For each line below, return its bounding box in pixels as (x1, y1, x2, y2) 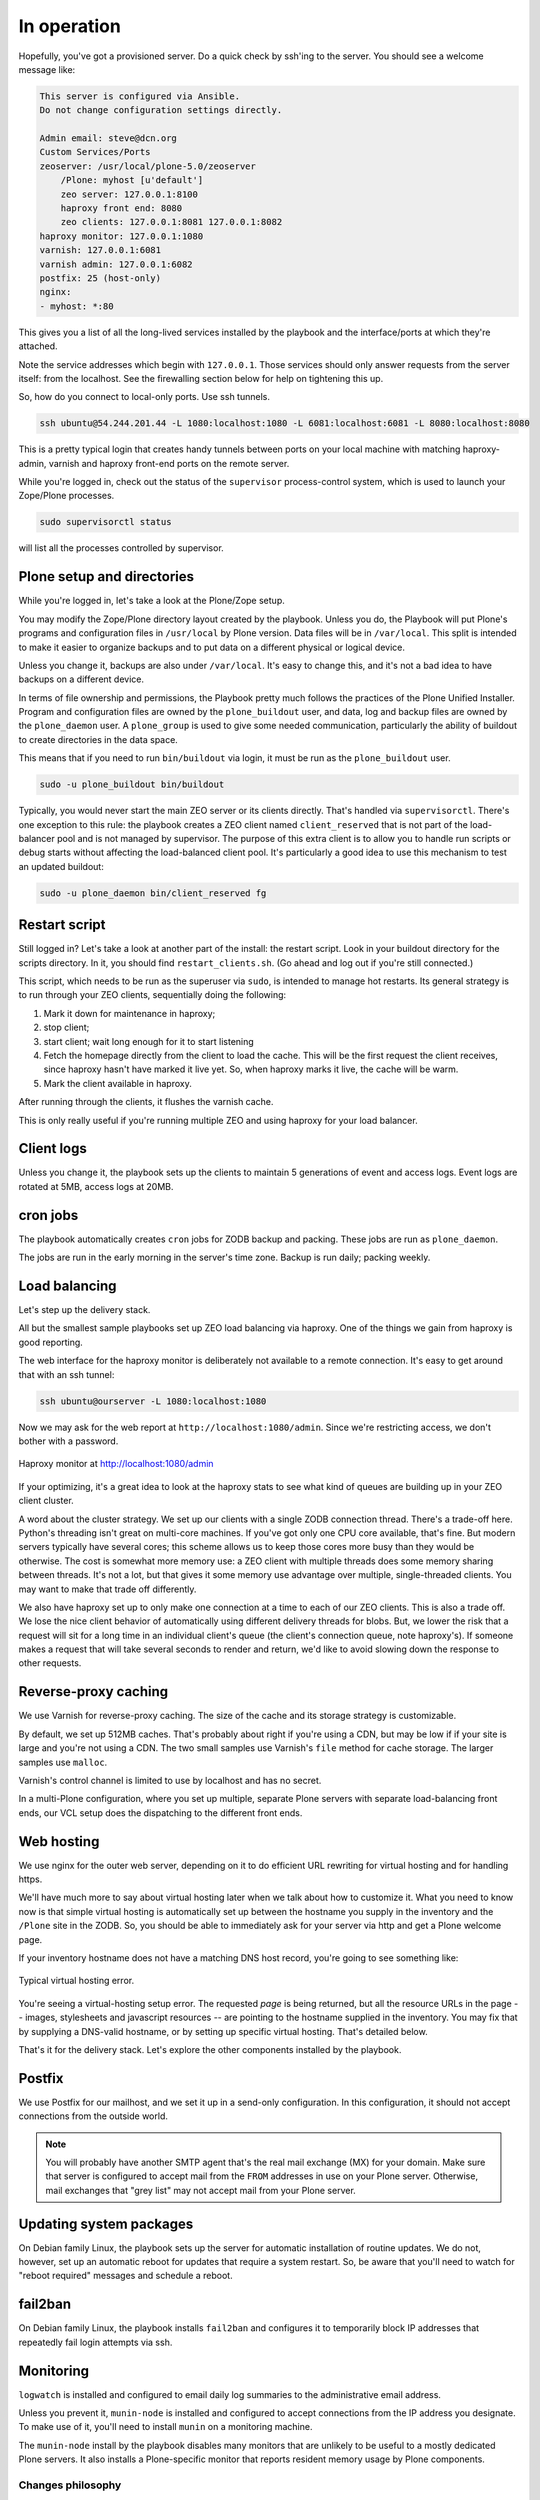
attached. (18, 340, 58, 352)
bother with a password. (18, 1435, 119, 1447)
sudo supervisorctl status (39, 516, 172, 528)
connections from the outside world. (18, 2110, 169, 2122)
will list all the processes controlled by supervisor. (18, 542, 224, 554)
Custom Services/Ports (39, 146, 151, 158)
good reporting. (18, 1336, 84, 1348)
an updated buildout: (18, 860, 104, 872)
